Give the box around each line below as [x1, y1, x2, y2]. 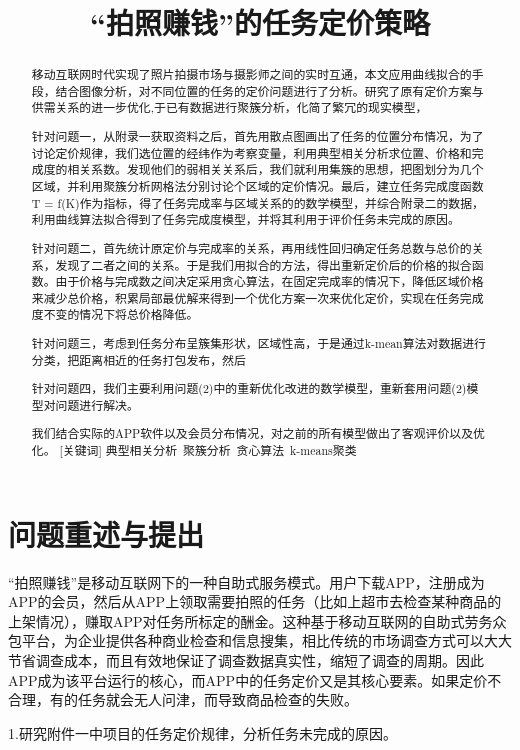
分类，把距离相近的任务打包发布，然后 [31, 351, 246, 368]
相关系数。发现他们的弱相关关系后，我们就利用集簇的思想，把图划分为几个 [67, 161, 484, 178]
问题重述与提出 [8, 513, 205, 554]
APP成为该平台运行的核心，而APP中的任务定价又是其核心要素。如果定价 [8, 669, 488, 690]
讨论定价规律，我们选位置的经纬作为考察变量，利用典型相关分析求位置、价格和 [31, 144, 472, 161]
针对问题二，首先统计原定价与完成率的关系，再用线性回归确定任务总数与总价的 [31, 239, 472, 256]
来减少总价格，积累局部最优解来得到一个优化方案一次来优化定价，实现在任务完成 [31, 289, 484, 306]
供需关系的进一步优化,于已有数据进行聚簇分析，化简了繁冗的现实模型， [31, 99, 428, 116]
